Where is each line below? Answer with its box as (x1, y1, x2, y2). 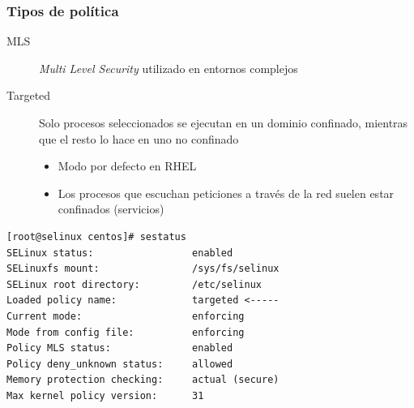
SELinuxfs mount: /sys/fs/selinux (6, 263, 280, 275)
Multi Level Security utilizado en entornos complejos (39, 59, 298, 76)
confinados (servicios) (58, 200, 164, 217)
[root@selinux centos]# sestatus (6, 230, 186, 243)
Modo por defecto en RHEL (58, 157, 197, 174)
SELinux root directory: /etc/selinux (6, 278, 262, 290)
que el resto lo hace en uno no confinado (39, 130, 239, 147)
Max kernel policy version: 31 (6, 389, 204, 402)
